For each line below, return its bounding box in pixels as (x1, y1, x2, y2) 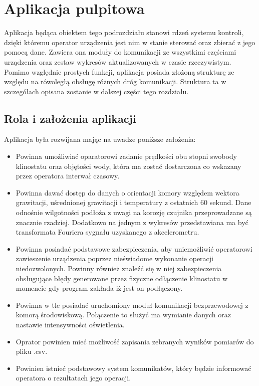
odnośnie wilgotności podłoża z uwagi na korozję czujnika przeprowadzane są (16, 207, 252, 218)
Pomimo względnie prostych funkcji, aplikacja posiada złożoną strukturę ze (4, 66, 234, 77)
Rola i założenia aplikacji (4, 110, 136, 126)
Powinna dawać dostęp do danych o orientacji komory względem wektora (16, 187, 239, 198)
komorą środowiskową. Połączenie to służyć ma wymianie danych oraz (16, 309, 231, 320)
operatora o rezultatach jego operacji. (16, 372, 131, 383)
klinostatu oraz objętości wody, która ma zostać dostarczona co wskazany (16, 160, 241, 171)
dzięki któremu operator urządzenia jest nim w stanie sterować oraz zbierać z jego (4, 37, 255, 47)
